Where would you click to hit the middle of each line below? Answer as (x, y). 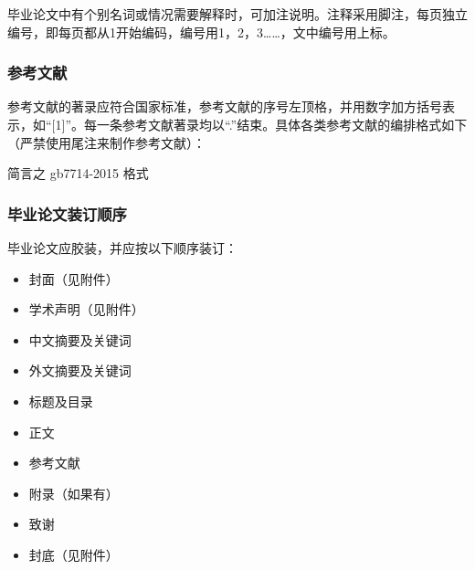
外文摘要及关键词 (80, 370)
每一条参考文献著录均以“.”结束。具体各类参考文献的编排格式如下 (275, 124)
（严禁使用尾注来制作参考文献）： (106, 142)
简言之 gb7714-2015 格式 (78, 173)
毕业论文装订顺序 (67, 213)
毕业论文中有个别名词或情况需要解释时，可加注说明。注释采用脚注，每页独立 (237, 14)
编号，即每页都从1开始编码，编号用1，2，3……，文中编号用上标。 (201, 32)
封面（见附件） (74, 278)
